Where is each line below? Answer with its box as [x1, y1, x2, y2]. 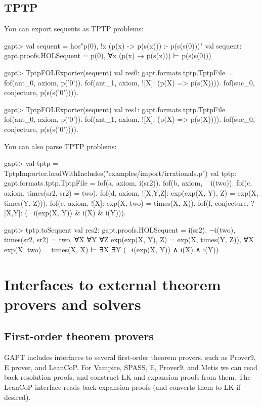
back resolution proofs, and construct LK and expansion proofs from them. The [4, 372, 251, 382]
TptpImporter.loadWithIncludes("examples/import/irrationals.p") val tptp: [4, 167, 237, 178]
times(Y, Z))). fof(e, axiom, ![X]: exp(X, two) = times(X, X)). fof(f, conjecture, [4, 197, 249, 208]
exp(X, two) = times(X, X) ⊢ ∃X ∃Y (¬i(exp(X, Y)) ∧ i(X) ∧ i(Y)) [4, 244, 219, 254]
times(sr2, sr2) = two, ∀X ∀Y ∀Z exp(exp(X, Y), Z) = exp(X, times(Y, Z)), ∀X [4, 234, 254, 245]
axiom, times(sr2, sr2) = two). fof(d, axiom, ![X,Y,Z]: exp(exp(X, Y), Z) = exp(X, [4, 187, 258, 198]
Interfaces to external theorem [4, 274, 221, 294]
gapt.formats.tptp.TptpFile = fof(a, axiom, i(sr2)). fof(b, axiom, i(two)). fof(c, [4, 177, 252, 188]
